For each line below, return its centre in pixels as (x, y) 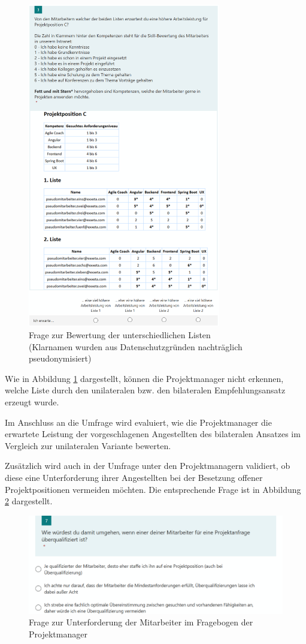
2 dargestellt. (29, 501)
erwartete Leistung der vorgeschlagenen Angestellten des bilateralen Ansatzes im (153, 434)
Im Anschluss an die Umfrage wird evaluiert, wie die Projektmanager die (138, 422)
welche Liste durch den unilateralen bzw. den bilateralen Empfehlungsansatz (145, 390)
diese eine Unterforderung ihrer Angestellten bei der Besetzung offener (134, 477)
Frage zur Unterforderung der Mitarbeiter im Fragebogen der (141, 622)
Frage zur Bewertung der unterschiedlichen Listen (120, 335)
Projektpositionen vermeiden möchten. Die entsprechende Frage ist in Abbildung (153, 489)
